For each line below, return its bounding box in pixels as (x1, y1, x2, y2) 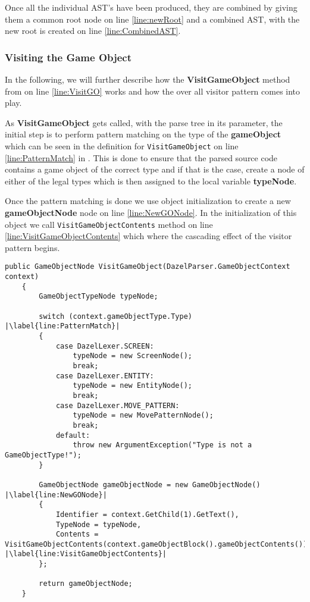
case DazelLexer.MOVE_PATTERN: (55, 401, 180, 410)
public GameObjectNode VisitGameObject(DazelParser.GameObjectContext (5, 262, 290, 271)
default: (55, 431, 90, 440)
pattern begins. (5, 241, 60, 253)
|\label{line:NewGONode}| (5, 490, 107, 499)
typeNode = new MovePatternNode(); (73, 411, 214, 420)
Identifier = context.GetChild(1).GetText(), (55, 510, 239, 519)
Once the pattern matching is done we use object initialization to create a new (5, 195, 291, 207)
